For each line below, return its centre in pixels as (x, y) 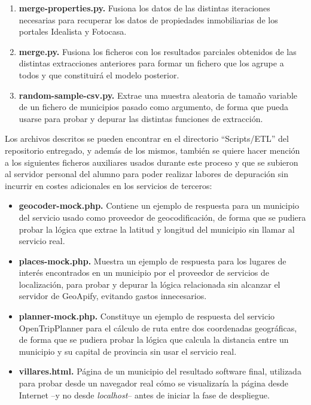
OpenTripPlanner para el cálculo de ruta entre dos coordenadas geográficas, (158, 328)
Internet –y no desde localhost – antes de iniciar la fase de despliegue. (144, 395)
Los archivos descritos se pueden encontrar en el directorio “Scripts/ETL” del (147, 138)
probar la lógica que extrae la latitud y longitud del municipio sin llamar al (157, 229)
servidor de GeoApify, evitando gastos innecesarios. (113, 296)
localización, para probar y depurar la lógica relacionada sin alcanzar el (150, 284)
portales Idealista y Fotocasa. (73, 31)
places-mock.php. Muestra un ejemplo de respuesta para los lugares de (153, 261)
